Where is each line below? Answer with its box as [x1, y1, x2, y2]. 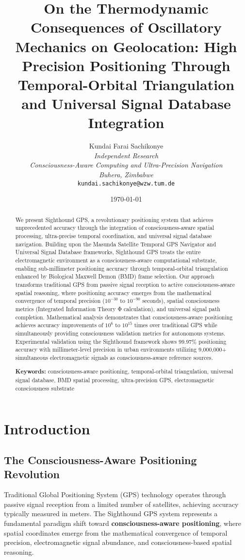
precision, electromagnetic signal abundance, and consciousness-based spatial [4, 537, 232, 547]
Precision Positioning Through [22, 55, 230, 75]
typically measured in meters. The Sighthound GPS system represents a [4, 508, 218, 519]
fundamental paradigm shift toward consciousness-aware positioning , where [4, 518, 241, 528]
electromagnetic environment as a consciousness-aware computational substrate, [15, 256, 217, 264]
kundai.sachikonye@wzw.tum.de [77, 180, 175, 187]
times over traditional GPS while [134, 321, 217, 329]
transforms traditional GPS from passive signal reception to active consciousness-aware [15, 280, 235, 288]
